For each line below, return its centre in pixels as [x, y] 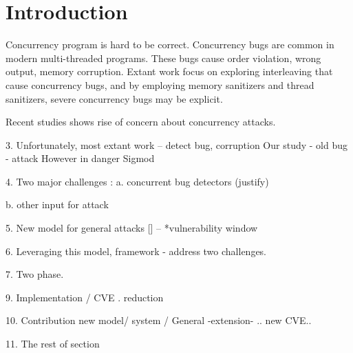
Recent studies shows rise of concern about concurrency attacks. [141, 122]
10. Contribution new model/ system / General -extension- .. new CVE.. [159, 320]
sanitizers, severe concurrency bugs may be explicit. [114, 98]
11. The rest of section [53, 344]
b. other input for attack [57, 204]
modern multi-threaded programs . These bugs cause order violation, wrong [163, 58]
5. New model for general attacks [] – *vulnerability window [132, 228]
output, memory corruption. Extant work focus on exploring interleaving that [169, 71]
